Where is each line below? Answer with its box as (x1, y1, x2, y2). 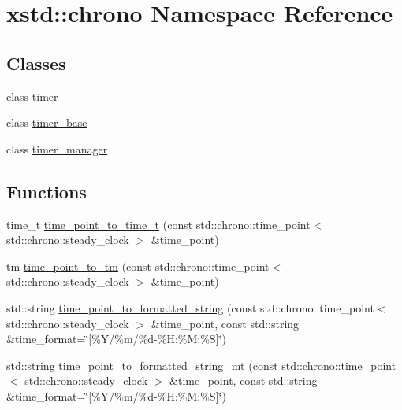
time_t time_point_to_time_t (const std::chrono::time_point (6, 216, 311, 232)
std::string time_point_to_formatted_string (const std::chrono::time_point (6, 299, 374, 316)
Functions (6, 179, 87, 203)
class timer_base (6, 114, 87, 131)
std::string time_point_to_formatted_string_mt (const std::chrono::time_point (6, 356, 396, 373)
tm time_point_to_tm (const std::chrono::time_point (6, 257, 270, 274)
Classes (6, 50, 66, 75)
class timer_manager (6, 140, 108, 157)
